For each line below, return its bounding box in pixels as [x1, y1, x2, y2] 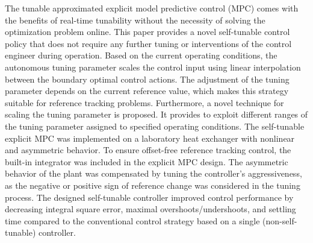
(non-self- [262, 214, 297, 227]
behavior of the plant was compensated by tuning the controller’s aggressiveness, [5, 167, 302, 180]
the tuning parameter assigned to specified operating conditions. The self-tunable [5, 119, 305, 132]
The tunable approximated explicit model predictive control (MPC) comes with [5, 2, 299, 14]
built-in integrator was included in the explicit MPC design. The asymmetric [5, 155, 288, 168]
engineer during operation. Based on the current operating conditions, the [5, 49, 277, 62]
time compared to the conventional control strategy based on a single [5, 214, 260, 227]
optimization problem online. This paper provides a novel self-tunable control [5, 25, 290, 38]
